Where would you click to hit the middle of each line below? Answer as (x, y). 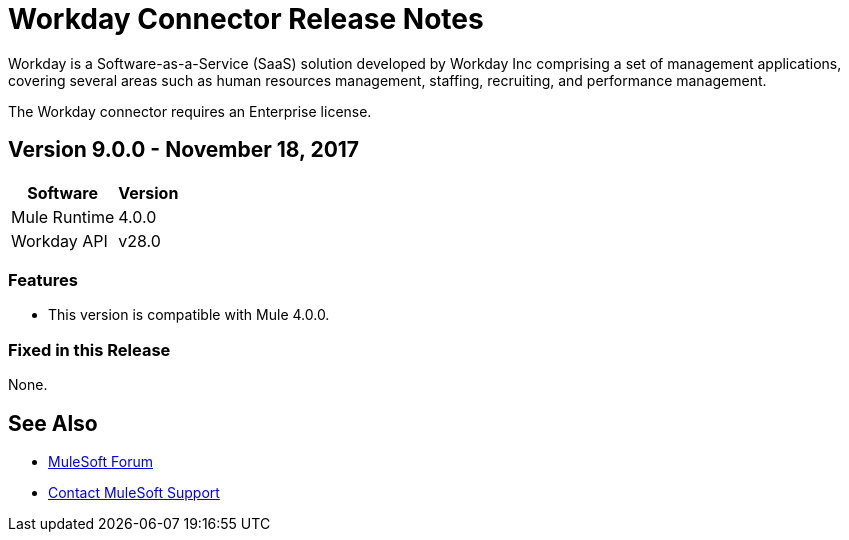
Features (43, 279)
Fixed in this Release (89, 349)
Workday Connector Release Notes (246, 19)
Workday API (59, 240)
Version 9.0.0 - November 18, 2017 (184, 150)
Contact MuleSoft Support (134, 492)
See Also (53, 423)
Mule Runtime (63, 216)
